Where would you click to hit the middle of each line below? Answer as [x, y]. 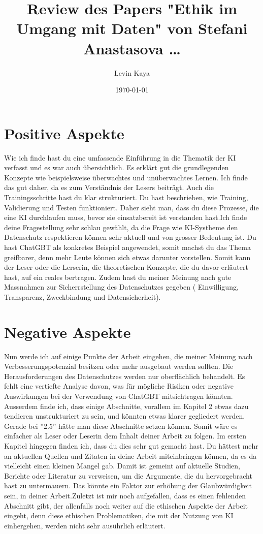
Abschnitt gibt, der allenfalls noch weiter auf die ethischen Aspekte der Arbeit [126, 505]
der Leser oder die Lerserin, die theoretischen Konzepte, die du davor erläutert [126, 267]
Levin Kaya [132, 72]
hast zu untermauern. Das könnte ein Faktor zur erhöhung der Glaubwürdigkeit [128, 485]
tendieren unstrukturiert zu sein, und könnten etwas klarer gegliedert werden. [125, 416]
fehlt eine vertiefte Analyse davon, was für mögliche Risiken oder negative [119, 386]
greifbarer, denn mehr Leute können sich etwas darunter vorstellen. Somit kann [127, 257]
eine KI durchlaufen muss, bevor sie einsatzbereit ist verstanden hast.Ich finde [126, 217]
